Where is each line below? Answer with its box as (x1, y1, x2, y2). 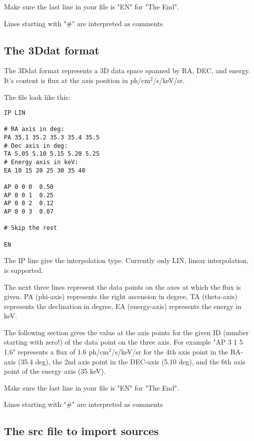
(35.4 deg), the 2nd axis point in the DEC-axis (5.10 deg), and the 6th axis (18, 356, 246, 366)
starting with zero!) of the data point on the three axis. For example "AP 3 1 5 (4, 337, 243, 347)
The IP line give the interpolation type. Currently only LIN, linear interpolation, (4, 255, 249, 265)
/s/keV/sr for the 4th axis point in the (111, 347, 228, 357)
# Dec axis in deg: (4, 142, 68, 149)
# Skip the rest (4, 224, 57, 232)
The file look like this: (4, 91, 70, 102)
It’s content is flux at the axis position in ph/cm (4, 75, 150, 85)
